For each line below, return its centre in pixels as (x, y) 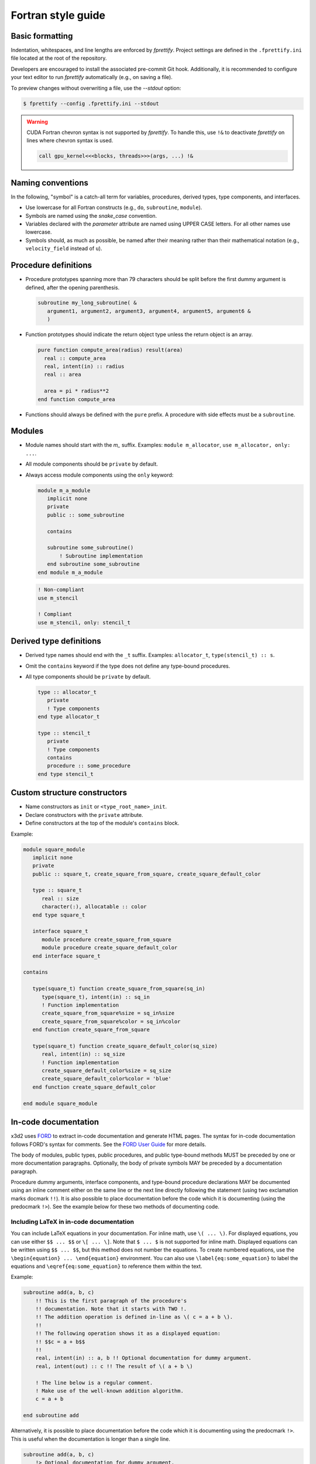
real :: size (60, 898)
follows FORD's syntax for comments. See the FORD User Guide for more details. (109, 1144)
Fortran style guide (58, 15)
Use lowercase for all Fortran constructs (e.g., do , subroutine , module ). (114, 207)
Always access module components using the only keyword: (99, 475)
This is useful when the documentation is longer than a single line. (91, 1439)
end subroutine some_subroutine (93, 564)
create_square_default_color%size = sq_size (107, 1071)
